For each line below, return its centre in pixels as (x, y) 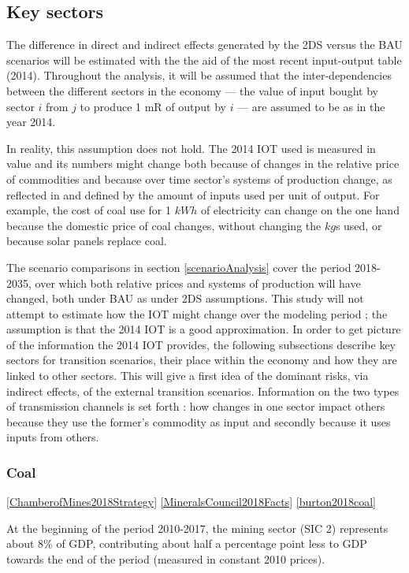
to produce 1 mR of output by (153, 106)
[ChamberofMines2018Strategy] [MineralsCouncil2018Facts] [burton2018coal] (191, 502)
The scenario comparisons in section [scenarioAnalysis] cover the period (179, 267)
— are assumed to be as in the (311, 106)
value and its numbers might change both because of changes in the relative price (203, 164)
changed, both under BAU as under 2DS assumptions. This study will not (185, 298)
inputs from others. (53, 437)
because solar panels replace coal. (87, 241)
